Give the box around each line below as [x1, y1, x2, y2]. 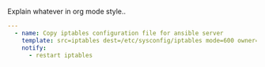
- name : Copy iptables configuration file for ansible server [14, 29, 224, 37]
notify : [21, 43, 47, 52]
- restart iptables [28, 51, 93, 59]
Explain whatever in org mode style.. [7, 7, 127, 16]
